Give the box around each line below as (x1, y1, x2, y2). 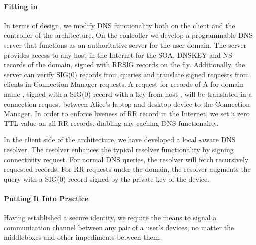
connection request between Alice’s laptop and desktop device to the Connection (4, 98, 250, 109)
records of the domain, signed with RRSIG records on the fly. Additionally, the (4, 59, 245, 70)
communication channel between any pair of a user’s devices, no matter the (4, 222, 234, 232)
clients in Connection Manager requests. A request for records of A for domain (4, 79, 244, 89)
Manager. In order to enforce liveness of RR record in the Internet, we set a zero (4, 108, 250, 119)
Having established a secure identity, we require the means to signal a (4, 212, 217, 223)
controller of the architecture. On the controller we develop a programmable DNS (4, 30, 253, 40)
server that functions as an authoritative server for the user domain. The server (4, 39, 247, 50)
